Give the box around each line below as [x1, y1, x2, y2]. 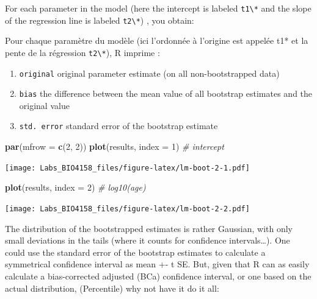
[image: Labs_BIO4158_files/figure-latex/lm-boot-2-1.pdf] [5, 163, 250, 172]
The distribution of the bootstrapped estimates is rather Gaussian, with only [5, 222, 293, 234]
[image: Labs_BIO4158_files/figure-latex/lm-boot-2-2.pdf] [5, 204, 250, 213]
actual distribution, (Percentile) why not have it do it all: [5, 281, 219, 294]
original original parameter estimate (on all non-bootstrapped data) [19, 66, 280, 79]
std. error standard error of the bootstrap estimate [19, 119, 218, 132]
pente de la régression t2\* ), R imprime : [5, 46, 160, 58]
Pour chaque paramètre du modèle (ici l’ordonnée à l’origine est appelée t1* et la [5, 34, 308, 47]
